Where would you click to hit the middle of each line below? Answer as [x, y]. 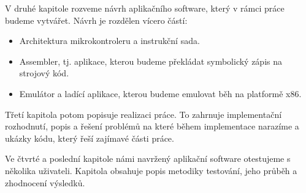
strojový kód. [44, 73]
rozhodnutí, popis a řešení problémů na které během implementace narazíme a [152, 126]
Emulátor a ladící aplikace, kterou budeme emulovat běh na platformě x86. [160, 93]
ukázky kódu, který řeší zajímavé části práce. [90, 138]
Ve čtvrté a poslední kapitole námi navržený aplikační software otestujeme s [148, 158]
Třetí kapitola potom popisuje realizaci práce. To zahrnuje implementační [143, 114]
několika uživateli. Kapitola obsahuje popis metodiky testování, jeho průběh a [151, 170]
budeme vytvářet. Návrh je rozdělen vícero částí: [96, 20]
